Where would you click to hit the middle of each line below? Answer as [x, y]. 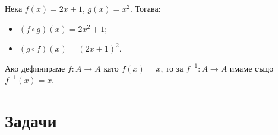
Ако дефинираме [35, 68]
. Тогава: [146, 8]
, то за [172, 68]
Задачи [31, 120]
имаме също [252, 68]
